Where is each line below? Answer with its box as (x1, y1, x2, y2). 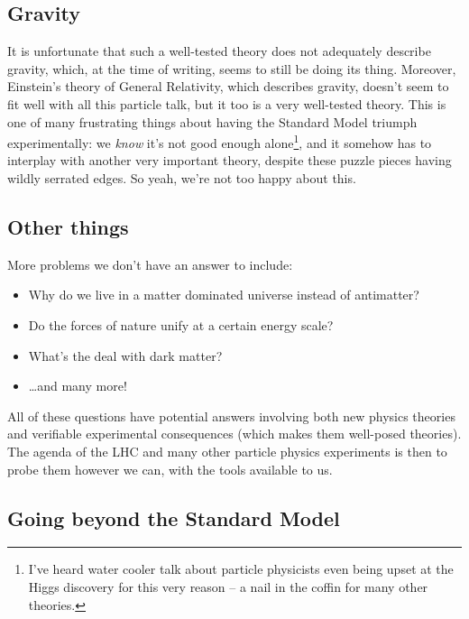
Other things (7, 213, 129, 240)
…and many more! (28, 376, 127, 395)
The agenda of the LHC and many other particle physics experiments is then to (7, 441, 447, 460)
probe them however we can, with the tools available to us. (7, 459, 333, 478)
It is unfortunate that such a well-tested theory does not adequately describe (7, 42, 431, 60)
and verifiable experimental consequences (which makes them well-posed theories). (7, 424, 462, 443)
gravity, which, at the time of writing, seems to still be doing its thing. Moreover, (7, 59, 456, 78)
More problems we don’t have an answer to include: (7, 254, 293, 273)
